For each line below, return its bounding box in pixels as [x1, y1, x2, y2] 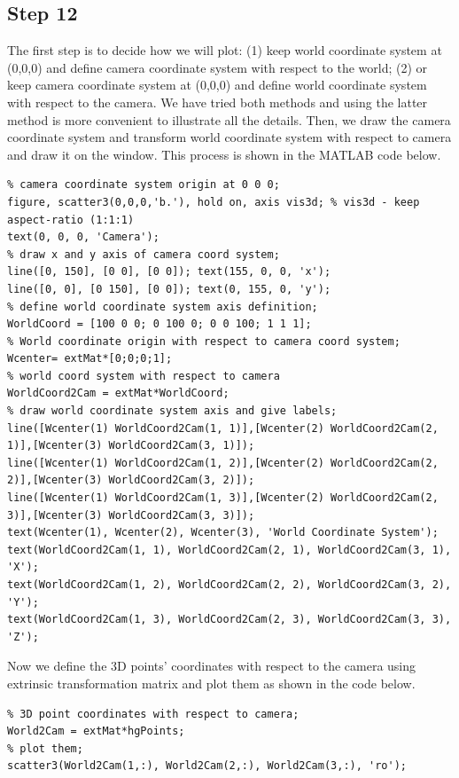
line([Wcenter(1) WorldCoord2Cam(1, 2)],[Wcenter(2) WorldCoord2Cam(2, [7, 456, 439, 469]
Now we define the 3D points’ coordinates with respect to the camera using [7, 656, 416, 675]
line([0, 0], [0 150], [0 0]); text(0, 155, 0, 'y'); [7, 282, 331, 295]
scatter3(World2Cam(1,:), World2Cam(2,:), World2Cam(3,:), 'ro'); [7, 759, 408, 773]
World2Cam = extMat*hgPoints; [7, 725, 185, 738]
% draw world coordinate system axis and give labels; [7, 405, 338, 418]
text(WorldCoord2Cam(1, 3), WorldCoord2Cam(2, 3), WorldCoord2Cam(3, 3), [7, 613, 452, 626]
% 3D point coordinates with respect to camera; [7, 707, 300, 720]
